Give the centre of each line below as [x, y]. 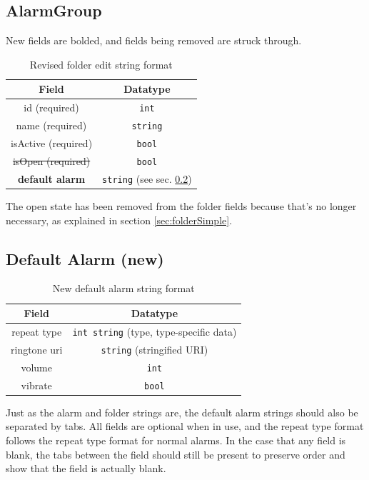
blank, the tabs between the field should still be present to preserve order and [176, 454]
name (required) [51, 125]
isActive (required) [52, 143]
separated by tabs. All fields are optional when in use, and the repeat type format [185, 426]
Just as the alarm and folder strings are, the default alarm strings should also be [182, 412]
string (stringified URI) [155, 349]
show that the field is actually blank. [86, 468]
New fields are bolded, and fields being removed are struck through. [154, 40]
